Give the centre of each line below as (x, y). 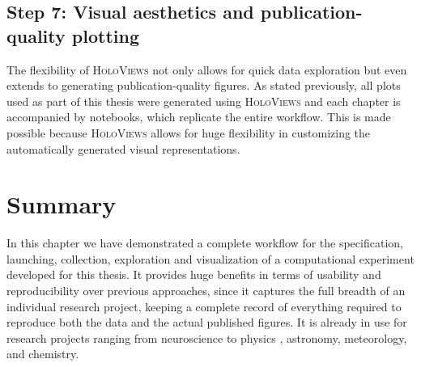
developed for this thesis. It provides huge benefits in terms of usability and (194, 274)
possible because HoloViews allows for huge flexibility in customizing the (189, 132)
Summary (62, 204)
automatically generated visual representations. (123, 148)
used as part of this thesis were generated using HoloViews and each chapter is (204, 101)
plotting (105, 35)
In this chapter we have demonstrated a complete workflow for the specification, (205, 243)
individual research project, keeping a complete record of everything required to (204, 306)
